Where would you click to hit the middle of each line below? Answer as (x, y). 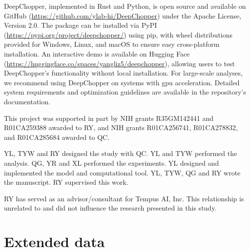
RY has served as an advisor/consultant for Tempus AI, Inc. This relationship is (124, 198)
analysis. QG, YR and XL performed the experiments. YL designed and (112, 163)
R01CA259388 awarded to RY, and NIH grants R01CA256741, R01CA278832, (121, 127)
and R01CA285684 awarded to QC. (57, 137)
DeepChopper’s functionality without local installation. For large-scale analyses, (123, 73)
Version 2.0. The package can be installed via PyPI (81, 25)
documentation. (27, 101)
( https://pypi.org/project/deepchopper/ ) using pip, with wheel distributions (118, 34)
